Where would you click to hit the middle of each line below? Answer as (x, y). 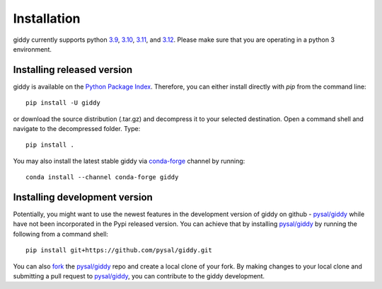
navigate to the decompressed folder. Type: (77, 129)
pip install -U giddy (63, 103)
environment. (33, 49)
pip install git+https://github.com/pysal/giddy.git (119, 250)
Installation (47, 18)
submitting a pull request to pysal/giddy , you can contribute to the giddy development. (139, 276)
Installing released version (73, 70)
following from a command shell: (61, 234)
